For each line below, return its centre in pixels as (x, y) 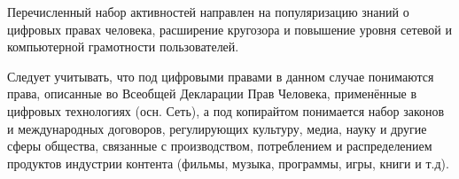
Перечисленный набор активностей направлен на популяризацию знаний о (208, 12)
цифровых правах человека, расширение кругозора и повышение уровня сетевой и (230, 29)
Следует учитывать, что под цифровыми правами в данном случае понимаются (221, 76)
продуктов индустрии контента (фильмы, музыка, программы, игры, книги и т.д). (228, 163)
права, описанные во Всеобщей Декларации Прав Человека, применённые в (212, 93)
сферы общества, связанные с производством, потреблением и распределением (220, 146)
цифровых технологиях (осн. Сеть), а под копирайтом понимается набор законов (226, 110)
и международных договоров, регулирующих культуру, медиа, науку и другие (217, 128)
